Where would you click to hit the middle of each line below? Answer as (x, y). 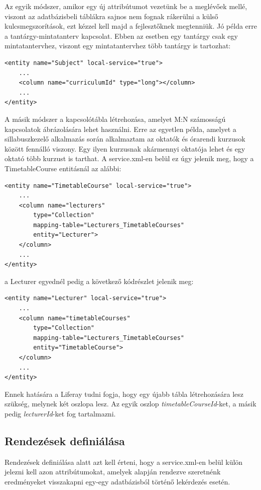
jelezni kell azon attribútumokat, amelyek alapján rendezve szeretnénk (113, 472)
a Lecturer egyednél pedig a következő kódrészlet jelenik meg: (99, 281)
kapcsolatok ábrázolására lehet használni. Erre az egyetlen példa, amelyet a (120, 129)
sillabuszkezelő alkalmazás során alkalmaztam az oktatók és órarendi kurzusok (125, 139)
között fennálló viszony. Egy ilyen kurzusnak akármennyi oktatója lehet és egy (125, 148)
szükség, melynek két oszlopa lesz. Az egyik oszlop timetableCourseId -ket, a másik (130, 404)
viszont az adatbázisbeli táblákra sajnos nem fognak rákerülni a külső (111, 16)
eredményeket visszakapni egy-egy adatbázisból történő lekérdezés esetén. (117, 481)
